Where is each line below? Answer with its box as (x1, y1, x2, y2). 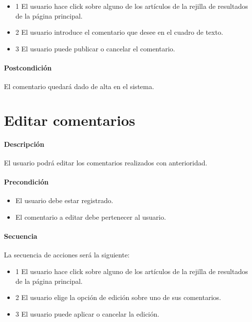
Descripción (4, 138, 45, 149)
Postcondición (4, 62, 52, 72)
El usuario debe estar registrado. (15, 195, 114, 206)
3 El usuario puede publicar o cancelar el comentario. (15, 43, 175, 53)
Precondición (4, 177, 49, 187)
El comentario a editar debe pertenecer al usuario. (15, 211, 166, 222)
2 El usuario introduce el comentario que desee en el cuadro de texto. (15, 27, 223, 37)
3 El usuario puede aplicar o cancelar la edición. (15, 308, 160, 319)
